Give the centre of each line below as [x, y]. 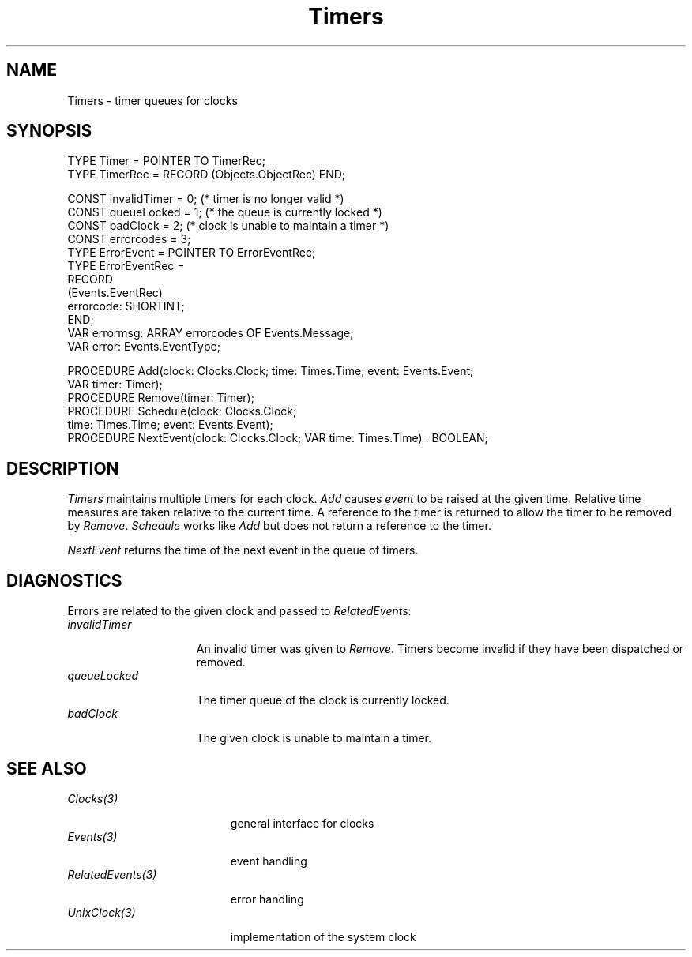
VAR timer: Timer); [115, 385]
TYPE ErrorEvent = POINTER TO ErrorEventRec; [192, 253]
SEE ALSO [47, 768]
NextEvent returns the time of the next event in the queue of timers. [243, 550]
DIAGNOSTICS [64, 580]
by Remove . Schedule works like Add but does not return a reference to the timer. [279, 526]
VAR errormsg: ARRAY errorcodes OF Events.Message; [211, 333]
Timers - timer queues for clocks [152, 100]
